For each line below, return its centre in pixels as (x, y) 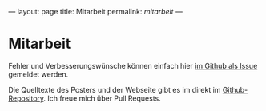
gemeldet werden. (38, 74)
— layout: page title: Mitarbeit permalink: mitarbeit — (95, 12)
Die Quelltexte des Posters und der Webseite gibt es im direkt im (115, 89)
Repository (26, 98)
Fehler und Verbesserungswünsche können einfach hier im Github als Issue (133, 65)
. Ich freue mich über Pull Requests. (103, 98)
